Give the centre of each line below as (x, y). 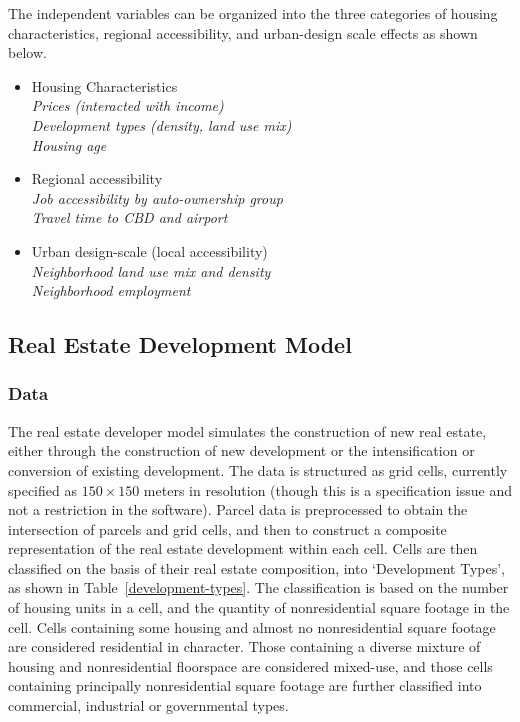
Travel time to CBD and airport (129, 217)
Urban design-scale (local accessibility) (149, 250)
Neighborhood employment (111, 290)
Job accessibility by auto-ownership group (157, 197)
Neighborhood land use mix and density (151, 270)
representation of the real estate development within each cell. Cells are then (243, 548)
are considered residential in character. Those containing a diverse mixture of (244, 646)
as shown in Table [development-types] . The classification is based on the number (258, 587)
